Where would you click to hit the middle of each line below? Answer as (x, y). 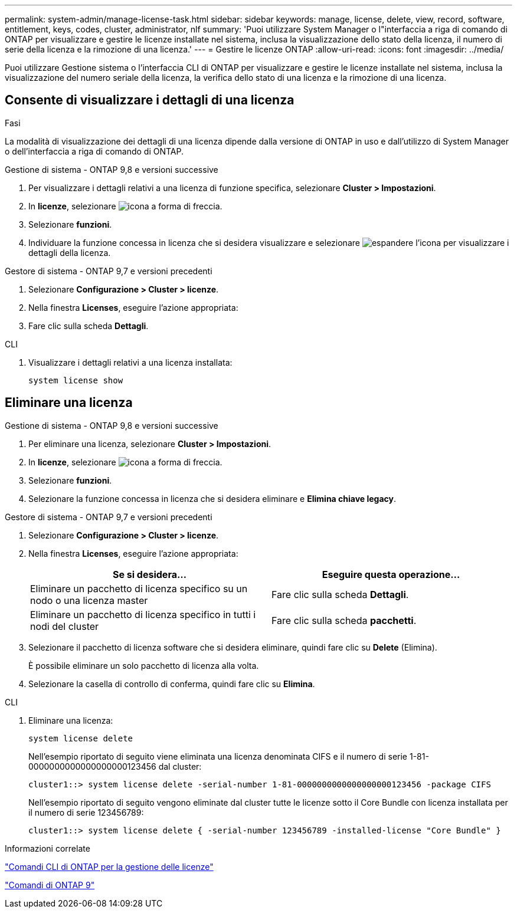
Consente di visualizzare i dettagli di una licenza (150, 100)
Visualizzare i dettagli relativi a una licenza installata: (130, 362)
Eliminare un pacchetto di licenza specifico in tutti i (143, 614)
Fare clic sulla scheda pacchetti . (344, 620)
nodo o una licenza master (89, 600)
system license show (76, 380)
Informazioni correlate (48, 848)
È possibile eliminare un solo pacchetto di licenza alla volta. (144, 665)
